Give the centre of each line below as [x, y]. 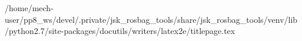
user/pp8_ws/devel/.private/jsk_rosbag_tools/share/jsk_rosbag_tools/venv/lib [151, 19]
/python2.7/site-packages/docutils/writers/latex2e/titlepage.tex [120, 31]
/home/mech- [29, 8]
